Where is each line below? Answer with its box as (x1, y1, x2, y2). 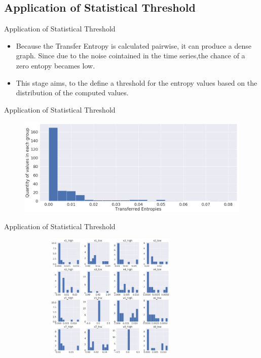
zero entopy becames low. (16, 60, 95, 70)
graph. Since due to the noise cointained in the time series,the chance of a (16, 50, 245, 61)
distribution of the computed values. (16, 87, 129, 98)
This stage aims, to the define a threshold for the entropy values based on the (16, 77, 257, 88)
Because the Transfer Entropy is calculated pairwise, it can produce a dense (16, 40, 251, 51)
